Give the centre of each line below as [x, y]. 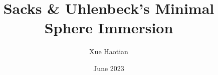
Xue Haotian [109, 51]
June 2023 [109, 68]
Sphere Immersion [109, 28]
